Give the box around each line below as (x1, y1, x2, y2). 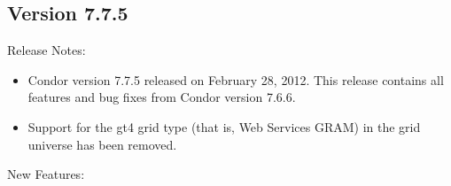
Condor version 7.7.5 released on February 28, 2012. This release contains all (27, 70, 444, 89)
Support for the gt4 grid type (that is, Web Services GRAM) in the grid (27, 117, 421, 136)
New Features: (7, 165, 85, 183)
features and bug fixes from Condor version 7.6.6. (27, 88, 296, 106)
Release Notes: (7, 41, 86, 59)
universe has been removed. (27, 135, 177, 153)
